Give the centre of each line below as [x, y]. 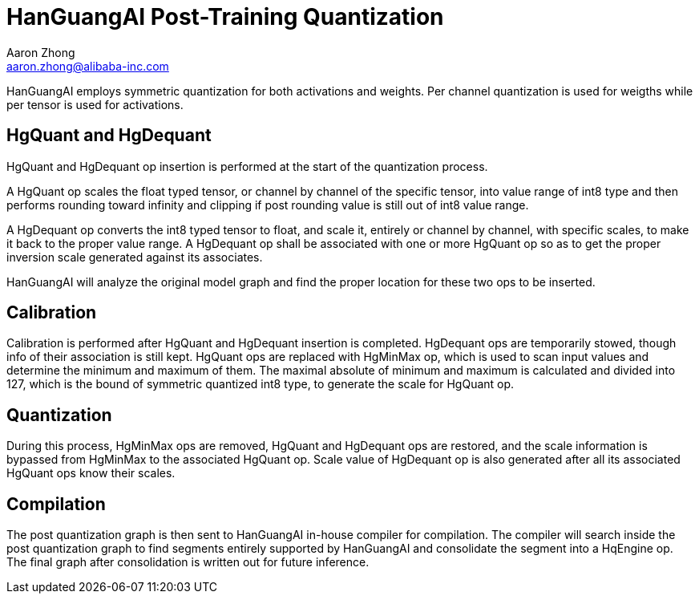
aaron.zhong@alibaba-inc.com [88, 66]
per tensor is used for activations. [95, 104]
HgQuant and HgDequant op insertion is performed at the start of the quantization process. [247, 166]
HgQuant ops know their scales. [91, 473]
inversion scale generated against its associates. [135, 257]
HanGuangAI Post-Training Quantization [225, 17]
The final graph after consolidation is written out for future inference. [188, 562]
